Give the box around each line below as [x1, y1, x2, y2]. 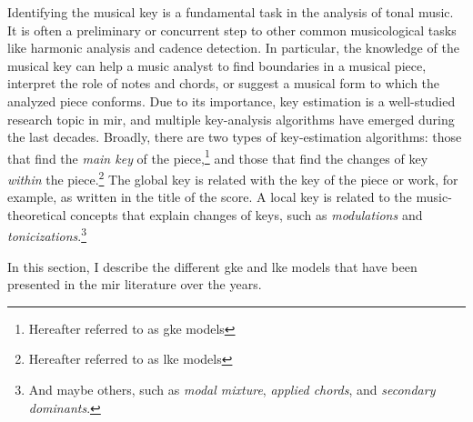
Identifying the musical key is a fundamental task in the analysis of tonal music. [7, 3, 454, 21]
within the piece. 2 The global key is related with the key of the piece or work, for [7, 167, 458, 188]
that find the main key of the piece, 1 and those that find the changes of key [7, 146, 428, 167]
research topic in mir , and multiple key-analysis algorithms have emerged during [7, 109, 455, 128]
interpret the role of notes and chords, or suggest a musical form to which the [7, 74, 440, 93]
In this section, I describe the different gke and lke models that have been [7, 256, 418, 276]
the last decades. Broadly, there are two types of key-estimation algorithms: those [7, 127, 462, 146]
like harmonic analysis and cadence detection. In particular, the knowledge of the [7, 38, 459, 57]
